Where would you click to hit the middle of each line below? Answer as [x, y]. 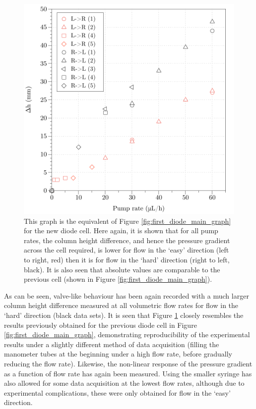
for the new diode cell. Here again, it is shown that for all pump [121, 230]
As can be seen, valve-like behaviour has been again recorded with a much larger [127, 295]
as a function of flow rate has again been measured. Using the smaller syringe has [128, 373]
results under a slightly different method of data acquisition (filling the [112, 344]
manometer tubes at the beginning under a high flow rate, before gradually [118, 354]
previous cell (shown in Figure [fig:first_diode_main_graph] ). [118, 279]
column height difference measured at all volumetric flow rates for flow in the [121, 305]
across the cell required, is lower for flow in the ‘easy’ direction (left [127, 250]
